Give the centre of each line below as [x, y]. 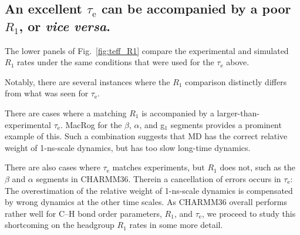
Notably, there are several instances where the [87, 81]
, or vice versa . [65, 26]
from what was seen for [47, 93]
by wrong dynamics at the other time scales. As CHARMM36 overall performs [146, 202]
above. [238, 62]
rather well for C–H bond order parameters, [83, 213]
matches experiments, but [159, 167]
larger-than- [238, 113]
